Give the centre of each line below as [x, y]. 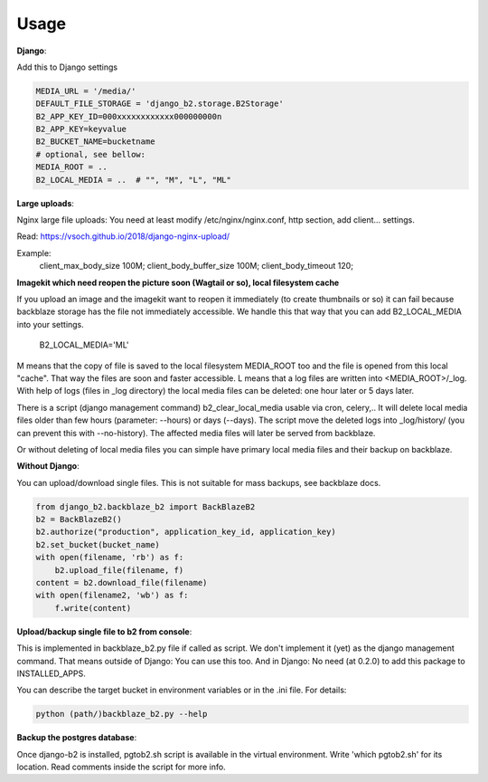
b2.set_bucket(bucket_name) [98, 544]
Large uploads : [45, 203]
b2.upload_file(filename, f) [119, 570]
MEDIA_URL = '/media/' [86, 91]
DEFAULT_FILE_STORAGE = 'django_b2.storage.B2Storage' [160, 104]
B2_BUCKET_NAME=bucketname [95, 142]
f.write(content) [93, 608]
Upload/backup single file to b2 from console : [104, 631]
